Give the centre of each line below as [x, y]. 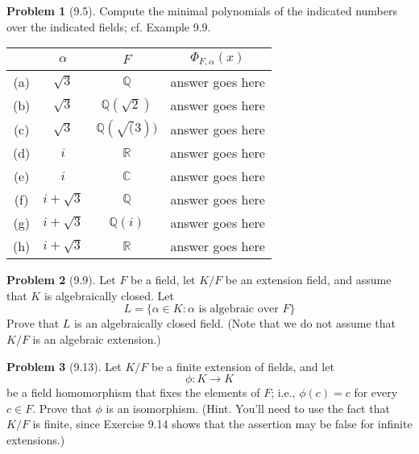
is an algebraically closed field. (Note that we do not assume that [235, 323]
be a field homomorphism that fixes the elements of [133, 392]
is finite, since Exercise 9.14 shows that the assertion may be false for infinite [222, 424]
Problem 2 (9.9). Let [61, 280]
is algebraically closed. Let [109, 295]
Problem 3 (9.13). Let [64, 366]
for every [376, 392]
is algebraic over [239, 310]
